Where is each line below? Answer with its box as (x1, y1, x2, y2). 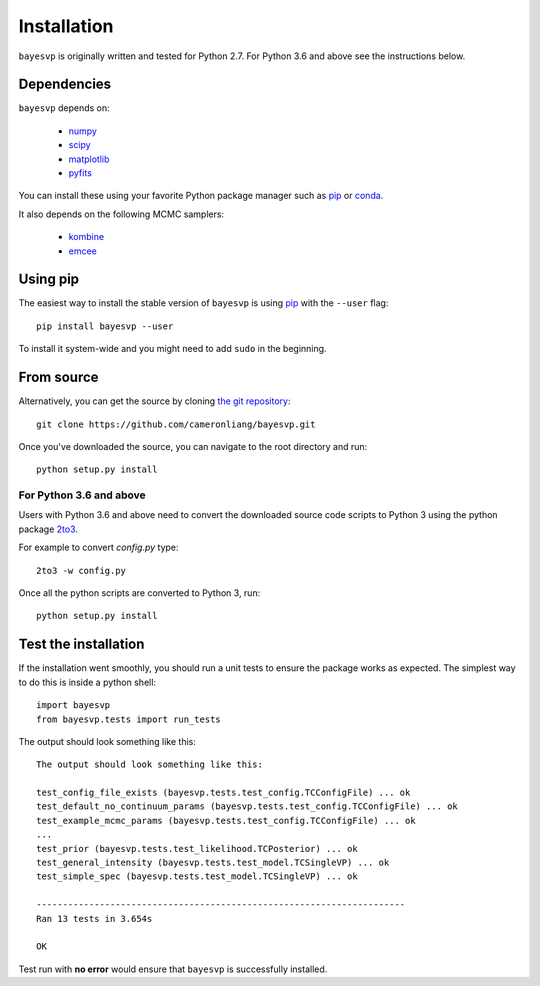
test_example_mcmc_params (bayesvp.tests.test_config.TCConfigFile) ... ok (36, 815, 416, 826)
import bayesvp (36, 700, 111, 711)
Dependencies (18, 76, 112, 93)
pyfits (68, 167, 92, 179)
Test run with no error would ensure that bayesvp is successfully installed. (18, 963, 328, 975)
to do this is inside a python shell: (18, 676, 157, 688)
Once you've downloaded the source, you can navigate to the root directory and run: (18, 440, 368, 452)
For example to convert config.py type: (18, 541, 179, 554)
